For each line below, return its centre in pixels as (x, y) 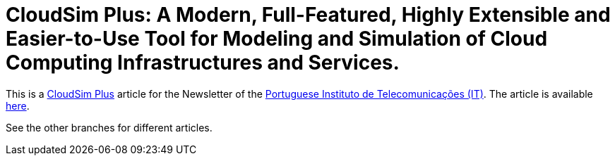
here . (18, 105)
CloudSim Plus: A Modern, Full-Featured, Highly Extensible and (308, 15)
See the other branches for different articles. (109, 127)
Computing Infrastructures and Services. (203, 63)
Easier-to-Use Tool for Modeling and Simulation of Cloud (277, 39)
